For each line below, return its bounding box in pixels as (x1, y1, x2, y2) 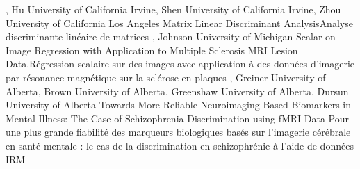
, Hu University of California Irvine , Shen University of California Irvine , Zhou (6, 2, 341, 16)
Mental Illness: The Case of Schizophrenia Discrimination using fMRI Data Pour (6, 111, 350, 125)
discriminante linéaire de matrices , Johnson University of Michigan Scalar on (6, 29, 336, 44)
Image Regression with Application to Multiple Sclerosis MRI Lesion (6, 42, 298, 57)
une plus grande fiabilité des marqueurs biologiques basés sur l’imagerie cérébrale (6, 124, 351, 139)
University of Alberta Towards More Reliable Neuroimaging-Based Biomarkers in (6, 97, 351, 112)
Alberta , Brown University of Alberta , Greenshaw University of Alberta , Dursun (6, 83, 349, 98)
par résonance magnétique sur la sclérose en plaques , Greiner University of (6, 70, 326, 84)
